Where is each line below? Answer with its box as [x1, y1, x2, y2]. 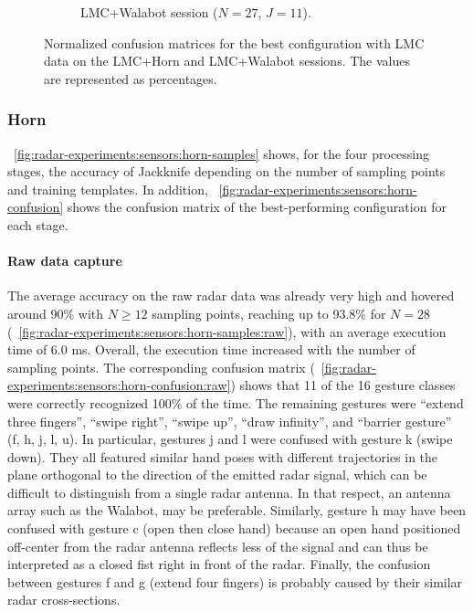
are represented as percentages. [44, 69, 217, 88]
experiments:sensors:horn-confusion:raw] [7, 375, 231, 395]
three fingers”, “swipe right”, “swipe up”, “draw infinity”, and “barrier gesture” [7, 411, 452, 430]
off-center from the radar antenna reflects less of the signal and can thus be [7, 536, 428, 555]
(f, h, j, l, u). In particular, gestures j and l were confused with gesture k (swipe [7, 429, 453, 448]
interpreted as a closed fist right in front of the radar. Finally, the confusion [7, 554, 431, 574]
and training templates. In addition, [7, 179, 208, 198]
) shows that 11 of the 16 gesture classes [230, 375, 456, 395]
